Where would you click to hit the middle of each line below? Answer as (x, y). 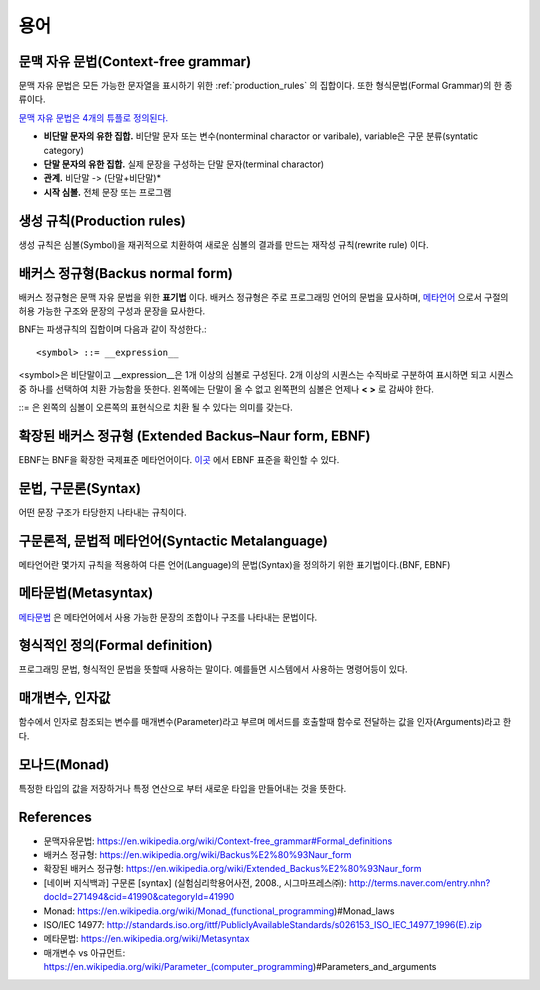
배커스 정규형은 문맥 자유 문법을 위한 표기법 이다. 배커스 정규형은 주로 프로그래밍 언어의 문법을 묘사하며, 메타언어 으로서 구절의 (263, 297)
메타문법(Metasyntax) (86, 593)
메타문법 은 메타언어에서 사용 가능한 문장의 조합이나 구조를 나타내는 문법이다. (168, 617)
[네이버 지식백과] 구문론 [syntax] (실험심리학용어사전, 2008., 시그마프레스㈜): (195, 882)
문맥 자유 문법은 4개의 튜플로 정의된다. (93, 117)
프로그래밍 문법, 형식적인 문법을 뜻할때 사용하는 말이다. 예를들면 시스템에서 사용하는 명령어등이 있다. (213, 669)
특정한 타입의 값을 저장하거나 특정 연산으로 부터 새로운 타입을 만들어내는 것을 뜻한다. (182, 788)
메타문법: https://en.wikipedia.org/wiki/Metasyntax (146, 939)
